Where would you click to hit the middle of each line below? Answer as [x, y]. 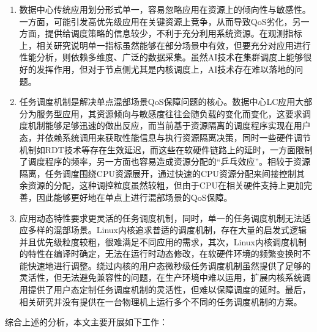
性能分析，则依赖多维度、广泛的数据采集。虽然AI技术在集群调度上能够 [161, 57]
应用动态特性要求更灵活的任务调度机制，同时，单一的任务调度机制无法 [161, 218]
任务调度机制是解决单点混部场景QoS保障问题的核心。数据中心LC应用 [157, 102]
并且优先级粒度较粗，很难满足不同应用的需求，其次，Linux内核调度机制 [163, 241]
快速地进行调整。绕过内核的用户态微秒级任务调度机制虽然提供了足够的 [169, 265]
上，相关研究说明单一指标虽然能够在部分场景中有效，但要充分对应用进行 [165, 45]
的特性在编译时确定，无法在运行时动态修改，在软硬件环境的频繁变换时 [161, 254]
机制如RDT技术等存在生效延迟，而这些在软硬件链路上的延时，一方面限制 [166, 149]
